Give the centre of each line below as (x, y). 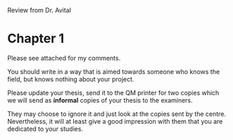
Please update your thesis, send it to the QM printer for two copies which (113, 93)
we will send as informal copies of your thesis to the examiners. (100, 100)
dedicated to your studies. (45, 129)
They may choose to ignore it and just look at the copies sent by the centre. (117, 114)
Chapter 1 (36, 39)
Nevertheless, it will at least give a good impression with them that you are (115, 121)
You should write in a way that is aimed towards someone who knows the (114, 71)
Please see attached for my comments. (64, 58)
